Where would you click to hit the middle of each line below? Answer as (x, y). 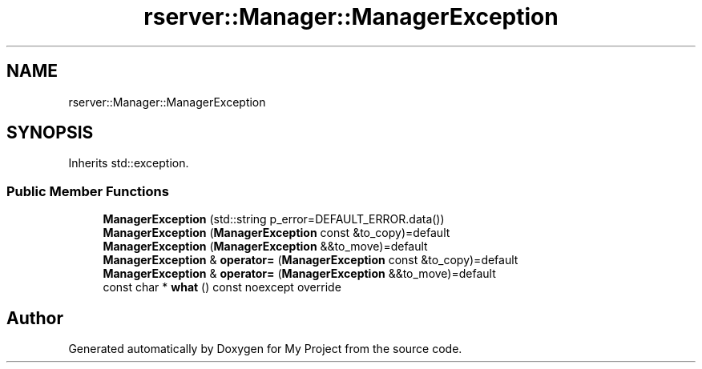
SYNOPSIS (50, 133)
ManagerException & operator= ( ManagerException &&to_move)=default (299, 274)
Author (35, 318)
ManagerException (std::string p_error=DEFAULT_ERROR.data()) (274, 219)
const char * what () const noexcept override (222, 287)
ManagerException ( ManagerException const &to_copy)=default (276, 233)
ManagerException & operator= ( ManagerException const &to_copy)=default (311, 260)
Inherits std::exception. (129, 163)
